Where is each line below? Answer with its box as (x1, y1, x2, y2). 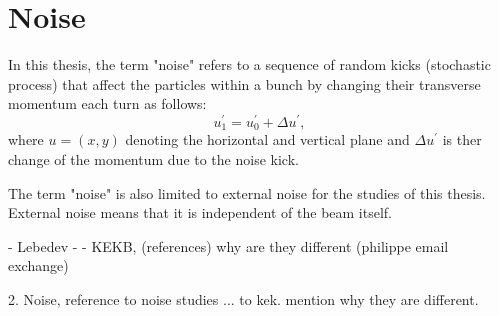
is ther (442, 129, 482, 150)
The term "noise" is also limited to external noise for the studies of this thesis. (8, 182, 486, 203)
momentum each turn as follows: (8, 93, 207, 114)
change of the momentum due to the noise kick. (8, 149, 299, 170)
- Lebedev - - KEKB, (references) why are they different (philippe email (8, 235, 449, 256)
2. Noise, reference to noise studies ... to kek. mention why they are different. (8, 289, 479, 309)
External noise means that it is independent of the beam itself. (8, 202, 392, 223)
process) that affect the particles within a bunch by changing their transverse (8, 73, 481, 94)
